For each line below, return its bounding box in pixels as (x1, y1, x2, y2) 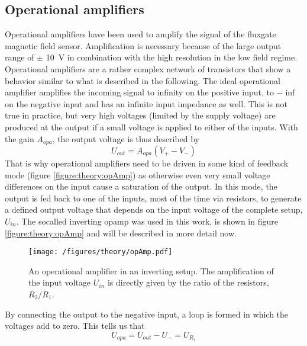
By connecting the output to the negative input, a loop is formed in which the (5, 307, 289, 320)
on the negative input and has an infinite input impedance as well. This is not (5, 97, 287, 110)
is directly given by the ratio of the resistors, (107, 276, 269, 289)
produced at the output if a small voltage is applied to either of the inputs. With (5, 120, 298, 133)
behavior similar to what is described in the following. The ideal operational (5, 74, 280, 86)
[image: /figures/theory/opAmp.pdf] (28, 248, 173, 257)
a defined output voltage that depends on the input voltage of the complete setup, (5, 203, 303, 216)
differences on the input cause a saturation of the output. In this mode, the (5, 180, 277, 193)
